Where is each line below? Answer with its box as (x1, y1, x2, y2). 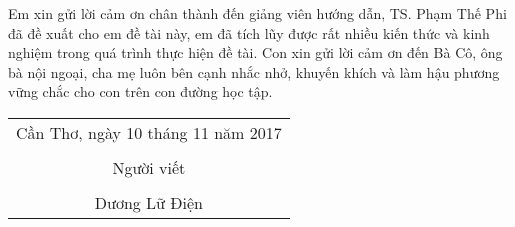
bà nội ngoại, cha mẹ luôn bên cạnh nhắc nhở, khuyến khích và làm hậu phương (8, 61, 500, 82)
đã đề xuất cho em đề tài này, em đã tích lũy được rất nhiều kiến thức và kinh (8, 22, 490, 43)
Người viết (112, 155, 186, 179)
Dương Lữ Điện (94, 190, 204, 214)
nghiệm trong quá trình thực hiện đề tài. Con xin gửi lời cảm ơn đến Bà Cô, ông (8, 42, 503, 63)
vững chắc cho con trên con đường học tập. (8, 81, 273, 102)
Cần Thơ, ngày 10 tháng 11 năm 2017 (16, 120, 282, 144)
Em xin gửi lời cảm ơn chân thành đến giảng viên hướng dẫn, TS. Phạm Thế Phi (8, 3, 507, 23)
